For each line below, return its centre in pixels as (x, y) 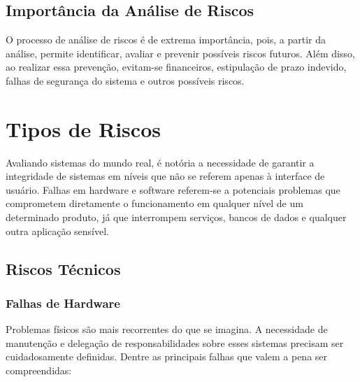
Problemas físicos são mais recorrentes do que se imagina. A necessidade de (167, 329)
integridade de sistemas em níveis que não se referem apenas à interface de (165, 176)
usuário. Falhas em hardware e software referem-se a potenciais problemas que (173, 189)
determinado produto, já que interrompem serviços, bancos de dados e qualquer (176, 217)
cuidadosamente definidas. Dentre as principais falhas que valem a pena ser (167, 356)
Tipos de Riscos (83, 128)
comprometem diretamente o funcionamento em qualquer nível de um (154, 203)
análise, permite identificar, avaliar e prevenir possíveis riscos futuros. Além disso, (180, 53)
